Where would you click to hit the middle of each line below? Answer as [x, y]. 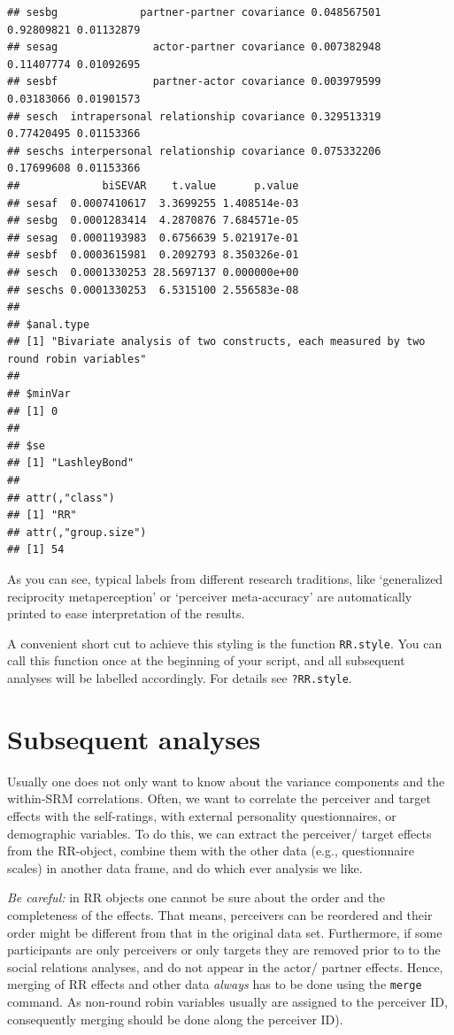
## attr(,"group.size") [77, 532]
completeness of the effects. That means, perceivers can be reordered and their [220, 914]
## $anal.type [49, 324]
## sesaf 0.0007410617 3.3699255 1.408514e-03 [153, 203]
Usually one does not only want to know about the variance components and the [226, 781]
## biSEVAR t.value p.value [153, 185]
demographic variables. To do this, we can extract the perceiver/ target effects [219, 833]
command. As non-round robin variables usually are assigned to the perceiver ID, [227, 1001]
